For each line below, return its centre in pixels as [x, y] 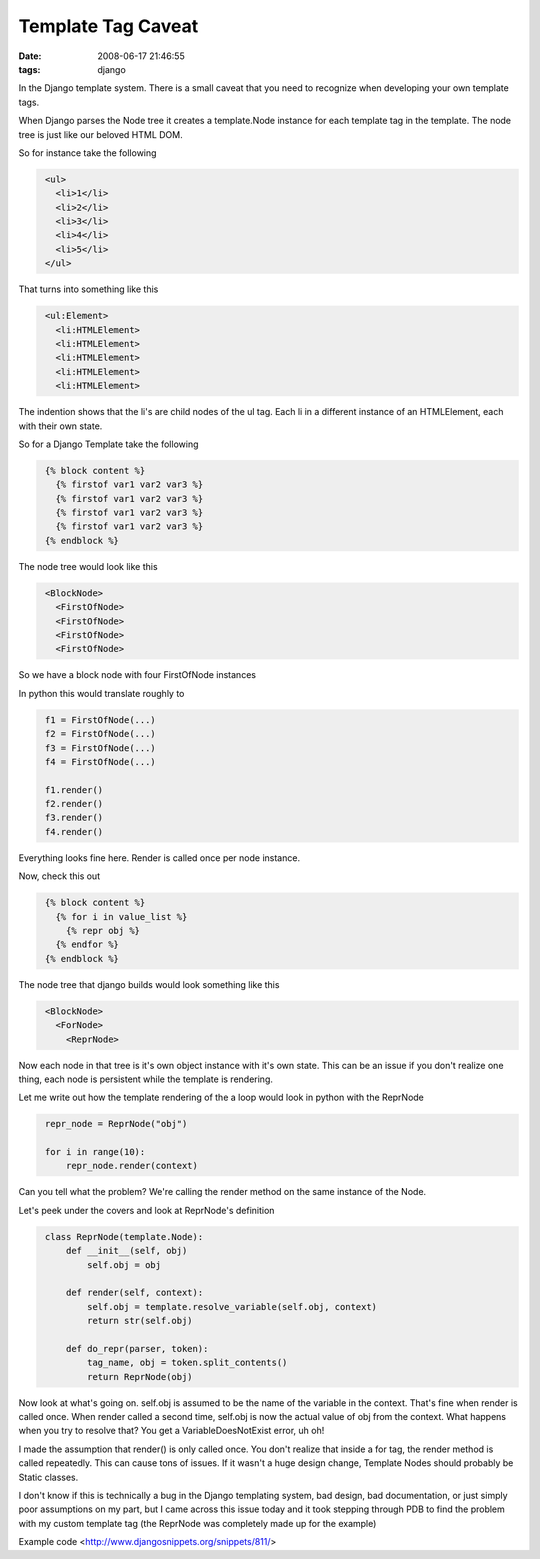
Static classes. [48, 1477]
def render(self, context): [134, 1293]
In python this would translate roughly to [101, 693]
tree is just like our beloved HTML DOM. [101, 134]
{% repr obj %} [102, 930]
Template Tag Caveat [108, 26]
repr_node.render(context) [132, 1166]
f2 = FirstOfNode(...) [101, 734]
